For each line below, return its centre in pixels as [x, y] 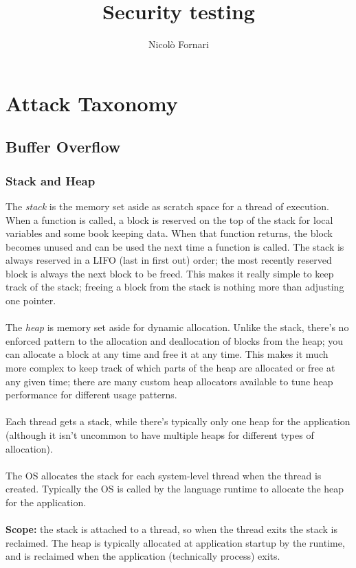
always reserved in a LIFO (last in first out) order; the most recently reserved [169, 260]
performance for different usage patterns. [91, 395]
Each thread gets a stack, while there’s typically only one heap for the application [178, 421]
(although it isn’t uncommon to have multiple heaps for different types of [160, 435]
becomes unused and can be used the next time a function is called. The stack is [175, 246]
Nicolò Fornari [179, 44]
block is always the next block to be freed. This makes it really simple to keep [170, 273]
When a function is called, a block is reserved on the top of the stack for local [169, 219]
